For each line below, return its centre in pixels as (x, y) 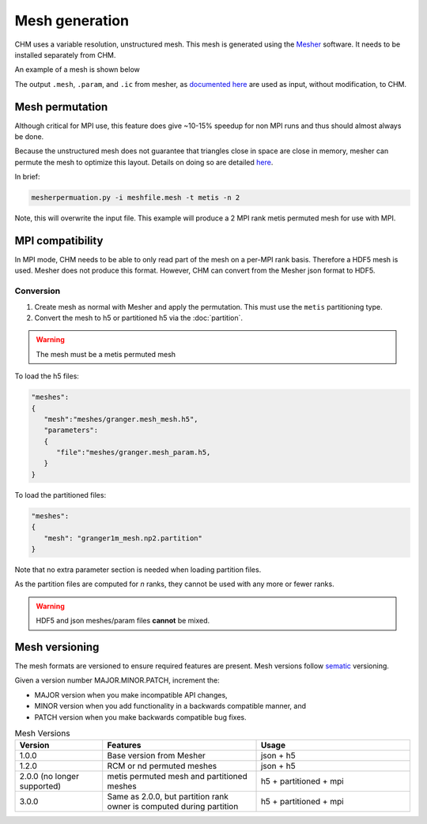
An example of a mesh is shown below (77, 70)
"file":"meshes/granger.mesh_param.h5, (134, 453)
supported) (40, 786)
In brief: (27, 177)
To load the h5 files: (47, 376)
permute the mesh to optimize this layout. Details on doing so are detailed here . (144, 162)
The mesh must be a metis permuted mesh (106, 354)
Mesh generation (72, 21)
